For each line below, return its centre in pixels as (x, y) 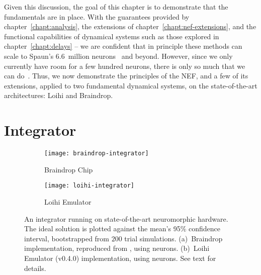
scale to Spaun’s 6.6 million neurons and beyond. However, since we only (118, 56)
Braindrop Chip (69, 169)
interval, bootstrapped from (67, 238)
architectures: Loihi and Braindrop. (59, 95)
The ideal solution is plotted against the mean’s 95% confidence (122, 228)
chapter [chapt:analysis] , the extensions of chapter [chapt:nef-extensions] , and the (130, 26)
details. (35, 268)
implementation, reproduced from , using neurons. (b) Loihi (117, 248)
